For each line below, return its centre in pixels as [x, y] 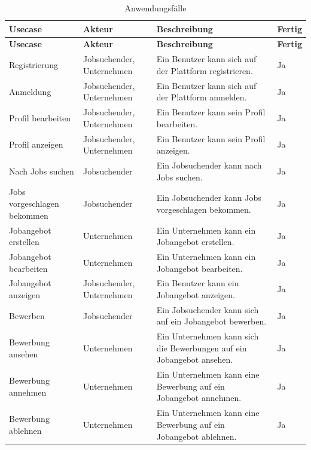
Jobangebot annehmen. [199, 398]
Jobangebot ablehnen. [196, 436]
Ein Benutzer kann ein [198, 283]
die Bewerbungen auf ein [202, 348]
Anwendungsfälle [155, 8]
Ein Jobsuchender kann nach [209, 165]
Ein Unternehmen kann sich [208, 336]
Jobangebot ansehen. [195, 359]
